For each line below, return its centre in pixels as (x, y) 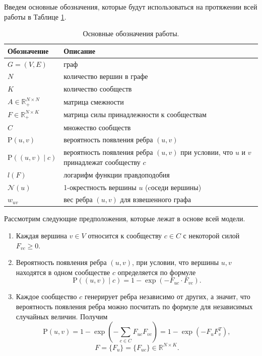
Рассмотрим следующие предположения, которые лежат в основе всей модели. (125, 218)
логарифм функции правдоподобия (117, 174)
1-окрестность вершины (100, 187)
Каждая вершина (41, 236)
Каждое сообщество (46, 296)
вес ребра (78, 199)
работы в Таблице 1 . (35, 16)
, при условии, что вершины (175, 262)
